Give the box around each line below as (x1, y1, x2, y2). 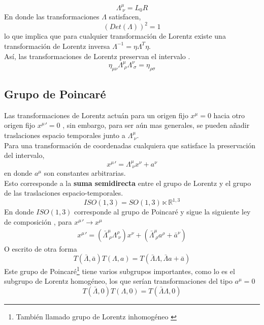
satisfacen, (109, 11, 141, 22)
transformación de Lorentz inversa (4, 40, 110, 51)
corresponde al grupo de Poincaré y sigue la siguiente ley (74, 206, 251, 217)
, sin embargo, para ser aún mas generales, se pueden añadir (62, 120, 250, 130)
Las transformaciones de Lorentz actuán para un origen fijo (4, 110, 188, 120)
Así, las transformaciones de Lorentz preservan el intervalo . (4, 50, 190, 61)
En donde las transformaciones (4, 11, 100, 22)
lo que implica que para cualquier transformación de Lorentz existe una (4, 31, 226, 41)
